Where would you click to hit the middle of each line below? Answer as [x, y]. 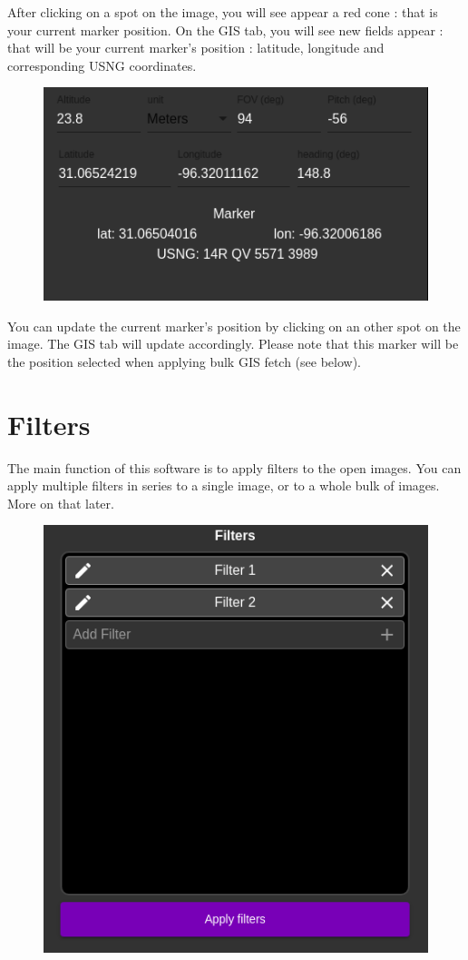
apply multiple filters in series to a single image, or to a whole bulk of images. [224, 485]
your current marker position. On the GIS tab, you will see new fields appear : [225, 30]
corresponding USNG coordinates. [102, 65]
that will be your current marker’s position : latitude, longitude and [196, 48]
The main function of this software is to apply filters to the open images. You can [234, 467]
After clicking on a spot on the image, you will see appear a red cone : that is [223, 12]
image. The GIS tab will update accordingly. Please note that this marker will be [233, 344]
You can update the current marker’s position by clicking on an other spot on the [234, 326]
